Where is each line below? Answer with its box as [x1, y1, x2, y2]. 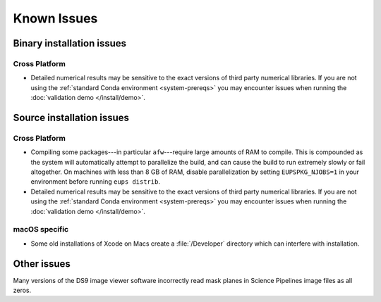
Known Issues [13, 11, 98, 26]
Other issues [13, 258, 71, 270]
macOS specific [13, 225, 69, 234]
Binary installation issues [13, 37, 127, 49]
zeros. [13, 286, 32, 295]
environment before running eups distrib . [30, 177, 160, 186]
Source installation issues [13, 111, 130, 123]
